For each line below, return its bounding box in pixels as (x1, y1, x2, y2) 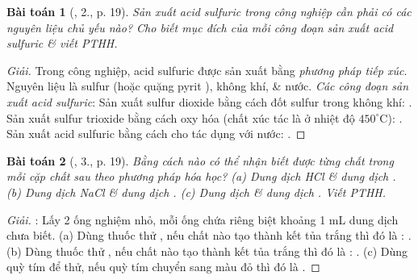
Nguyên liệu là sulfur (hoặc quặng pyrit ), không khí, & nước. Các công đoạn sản (6, 77, 409, 94)
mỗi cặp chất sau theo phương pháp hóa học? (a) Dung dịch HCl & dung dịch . (6, 168, 396, 185)
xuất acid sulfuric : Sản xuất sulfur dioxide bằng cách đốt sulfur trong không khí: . (6, 93, 412, 110)
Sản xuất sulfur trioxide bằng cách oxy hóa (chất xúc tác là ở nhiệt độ (6, 109, 355, 126)
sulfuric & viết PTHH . (6, 35, 118, 52)
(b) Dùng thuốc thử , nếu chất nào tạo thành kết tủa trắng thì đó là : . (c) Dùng (6, 242, 408, 259)
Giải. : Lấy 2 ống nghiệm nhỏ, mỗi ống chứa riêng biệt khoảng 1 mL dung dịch (6, 211, 399, 228)
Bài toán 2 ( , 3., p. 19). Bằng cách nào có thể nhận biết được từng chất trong (6, 152, 394, 169)
